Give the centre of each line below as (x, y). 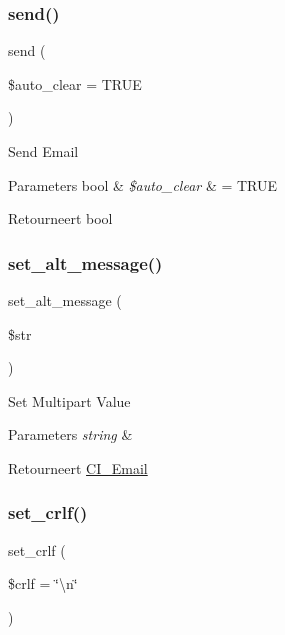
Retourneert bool (60, 218)
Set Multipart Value (69, 400)
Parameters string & (70, 434)
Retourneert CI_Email (78, 467)
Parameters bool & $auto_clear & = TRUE (143, 184)
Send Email (43, 151)
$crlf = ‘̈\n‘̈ (43, 583)
